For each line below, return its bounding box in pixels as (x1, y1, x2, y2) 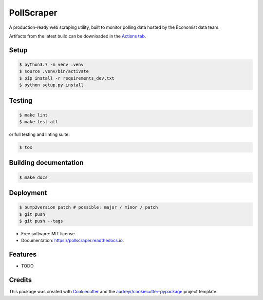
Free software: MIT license (21, 231, 75, 237)
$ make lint (19, 112, 48, 118)
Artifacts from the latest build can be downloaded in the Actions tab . (9, 33, 146, 39)
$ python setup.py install (19, 82, 84, 88)
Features (9, 250, 37, 259)
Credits (9, 276, 32, 284)
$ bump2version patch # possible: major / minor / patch (19, 205, 158, 210)
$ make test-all (19, 119, 58, 125)
